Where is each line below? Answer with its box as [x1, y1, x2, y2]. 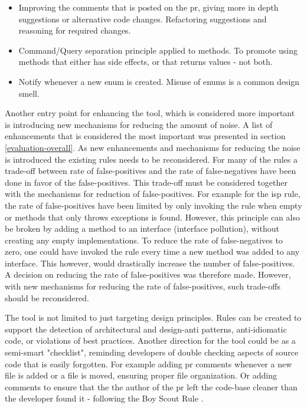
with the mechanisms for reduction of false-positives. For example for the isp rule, [5, 187, 301, 200]
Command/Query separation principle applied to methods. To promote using [18, 44, 298, 56]
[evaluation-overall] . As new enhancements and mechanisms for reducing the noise [5, 141, 301, 153]
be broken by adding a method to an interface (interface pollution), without [5, 222, 279, 235]
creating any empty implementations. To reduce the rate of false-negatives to [5, 233, 283, 246]
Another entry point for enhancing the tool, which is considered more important [5, 107, 295, 119]
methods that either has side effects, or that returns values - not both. [18, 55, 273, 68]
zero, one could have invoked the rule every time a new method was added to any [5, 245, 300, 258]
